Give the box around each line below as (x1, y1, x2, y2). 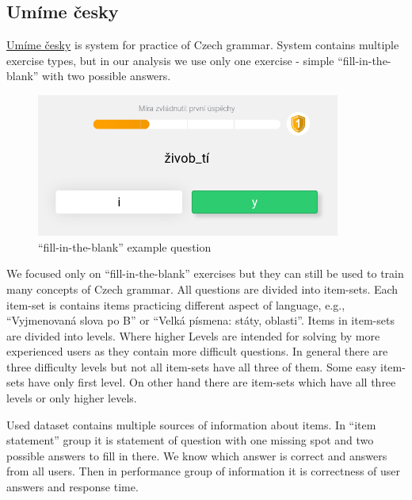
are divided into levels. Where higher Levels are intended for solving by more (6, 327, 380, 344)
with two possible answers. (42, 67, 171, 84)
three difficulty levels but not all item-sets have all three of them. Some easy (6, 358, 377, 375)
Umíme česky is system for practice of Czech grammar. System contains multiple (6, 37, 399, 53)
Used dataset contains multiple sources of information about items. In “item (6, 416, 376, 433)
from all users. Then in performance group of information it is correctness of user (6, 463, 401, 479)
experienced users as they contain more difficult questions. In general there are (6, 343, 388, 360)
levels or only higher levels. (6, 390, 137, 406)
